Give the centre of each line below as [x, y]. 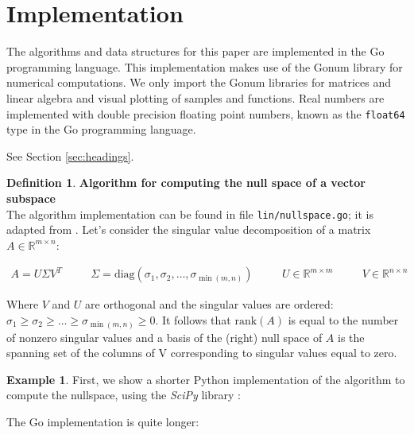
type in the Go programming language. [101, 129]
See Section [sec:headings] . [70, 155]
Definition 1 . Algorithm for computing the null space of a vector [186, 183]
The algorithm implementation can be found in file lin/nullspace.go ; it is [190, 214]
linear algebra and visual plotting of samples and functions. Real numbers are [195, 97]
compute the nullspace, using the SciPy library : [124, 395]
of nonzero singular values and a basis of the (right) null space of [164, 337]
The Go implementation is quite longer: [103, 421]
